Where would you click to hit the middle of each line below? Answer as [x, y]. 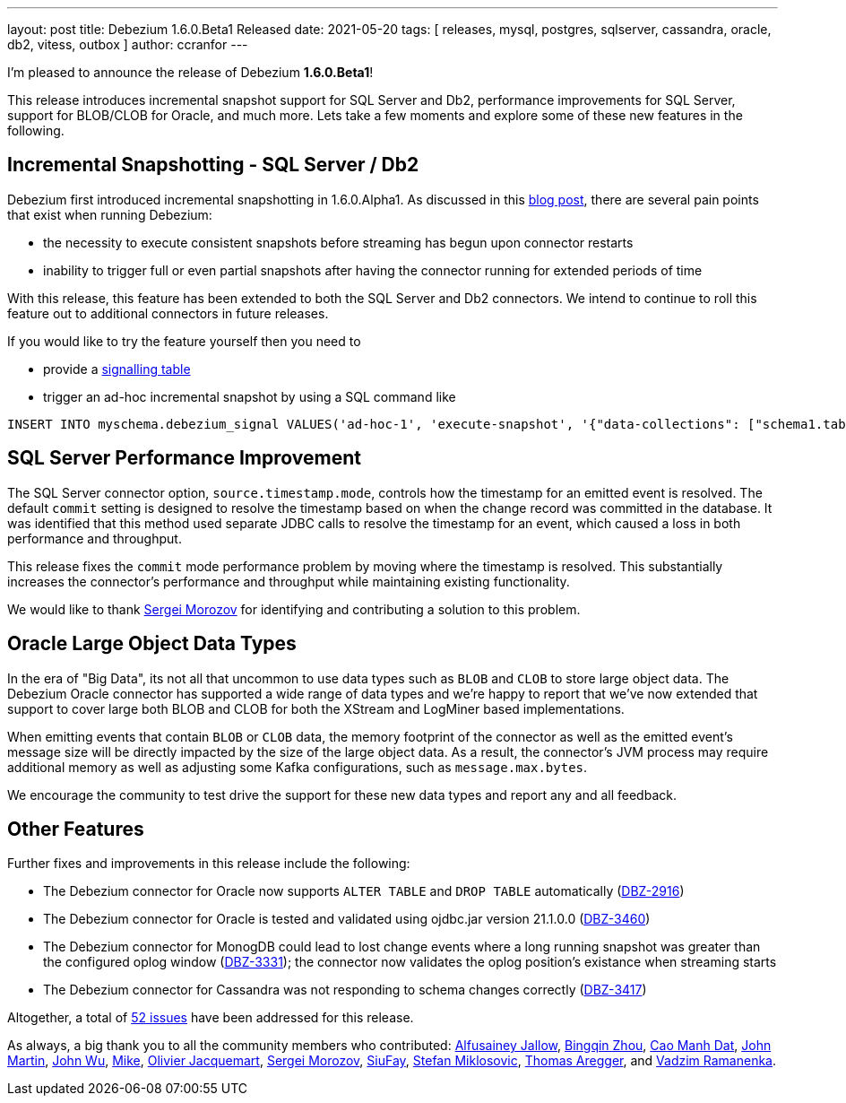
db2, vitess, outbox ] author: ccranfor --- [128, 44]
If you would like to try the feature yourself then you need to [184, 341]
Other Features [76, 829]
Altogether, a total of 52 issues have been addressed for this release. [211, 1018]
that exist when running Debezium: [110, 214]
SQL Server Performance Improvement [184, 458]
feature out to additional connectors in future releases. [168, 313]
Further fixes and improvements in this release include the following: [209, 864]
